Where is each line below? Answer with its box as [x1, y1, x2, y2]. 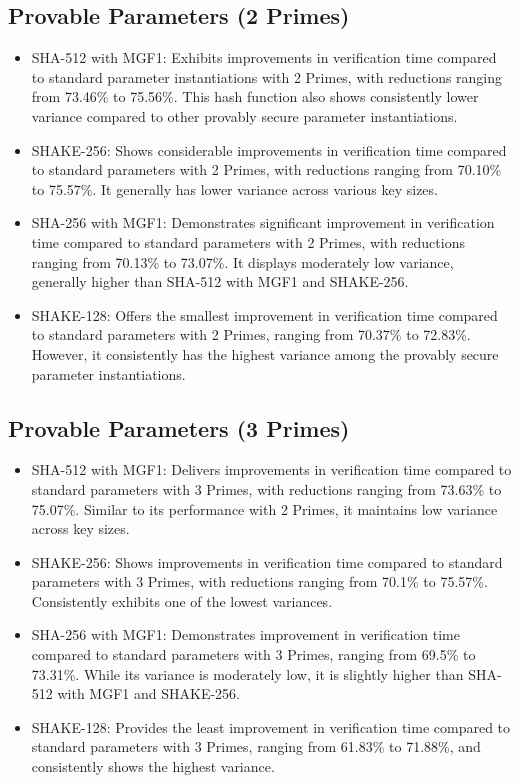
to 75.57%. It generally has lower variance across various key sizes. [31, 178, 438, 199]
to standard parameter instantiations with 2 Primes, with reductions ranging [31, 66, 503, 87]
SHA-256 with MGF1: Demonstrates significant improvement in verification [31, 212, 495, 233]
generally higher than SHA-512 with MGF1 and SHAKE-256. [31, 271, 409, 292]
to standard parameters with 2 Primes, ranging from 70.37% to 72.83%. [31, 324, 471, 345]
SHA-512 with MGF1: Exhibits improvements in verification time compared [31, 47, 497, 68]
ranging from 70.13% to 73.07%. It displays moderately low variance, [31, 251, 454, 272]
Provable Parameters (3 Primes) [8, 412, 350, 443]
